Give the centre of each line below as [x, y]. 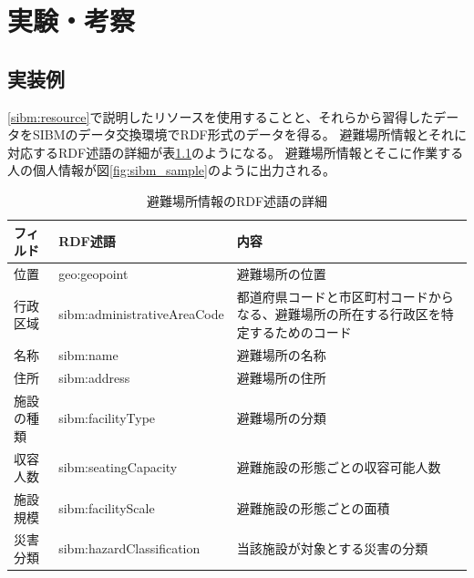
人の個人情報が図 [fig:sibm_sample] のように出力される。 [171, 170]
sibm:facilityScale [107, 507]
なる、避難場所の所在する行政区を [339, 314]
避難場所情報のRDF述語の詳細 [237, 200]
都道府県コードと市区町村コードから [345, 296]
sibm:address [94, 377]
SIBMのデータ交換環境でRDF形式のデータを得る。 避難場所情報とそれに [249, 134]
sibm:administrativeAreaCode [141, 314]
